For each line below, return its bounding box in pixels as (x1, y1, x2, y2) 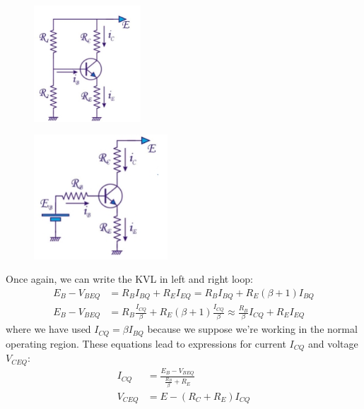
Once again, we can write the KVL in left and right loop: (6, 271, 253, 286)
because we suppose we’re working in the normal (147, 322, 358, 336)
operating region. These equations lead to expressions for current (6, 336, 286, 350)
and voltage (307, 336, 358, 350)
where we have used (6, 322, 91, 336)
